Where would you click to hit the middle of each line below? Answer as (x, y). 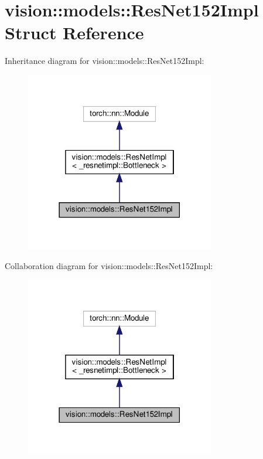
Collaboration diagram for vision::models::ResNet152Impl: (109, 265)
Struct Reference (74, 33)
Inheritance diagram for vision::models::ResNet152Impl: (105, 61)
